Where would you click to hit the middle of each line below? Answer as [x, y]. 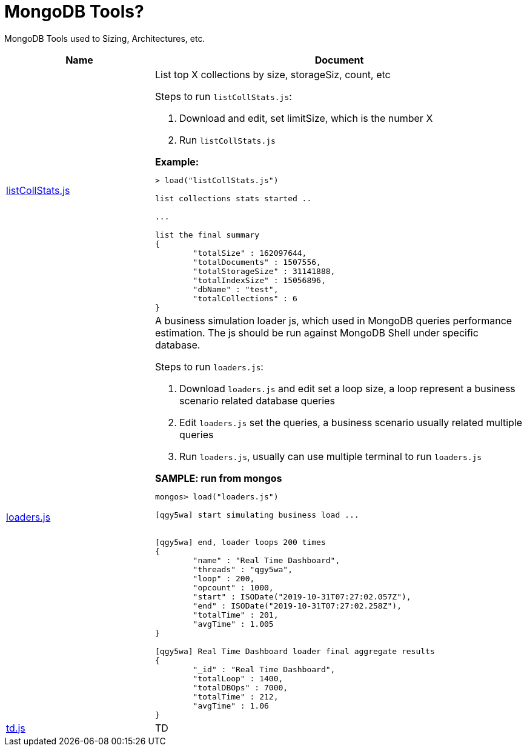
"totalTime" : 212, [236, 696]
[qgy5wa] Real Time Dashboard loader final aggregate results [295, 651]
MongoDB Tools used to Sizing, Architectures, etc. [105, 38]
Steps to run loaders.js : [209, 366]
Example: [177, 162]
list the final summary [207, 235]
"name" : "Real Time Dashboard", [267, 560]
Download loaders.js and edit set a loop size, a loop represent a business [347, 388]
